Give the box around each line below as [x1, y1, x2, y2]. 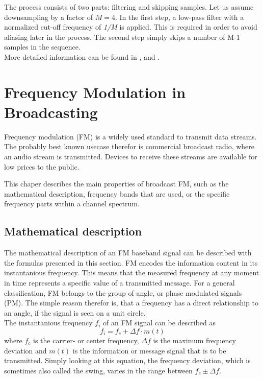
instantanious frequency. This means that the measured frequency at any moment [4, 267, 259, 278]
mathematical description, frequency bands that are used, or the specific [4, 188, 230, 199]
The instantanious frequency [4, 317, 93, 328]
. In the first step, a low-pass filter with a [115, 11, 244, 22]
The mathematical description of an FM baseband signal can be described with [4, 247, 252, 258]
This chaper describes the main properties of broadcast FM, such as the [4, 178, 229, 189]
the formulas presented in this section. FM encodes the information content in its [4, 257, 258, 268]
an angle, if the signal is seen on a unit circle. [4, 307, 146, 318]
